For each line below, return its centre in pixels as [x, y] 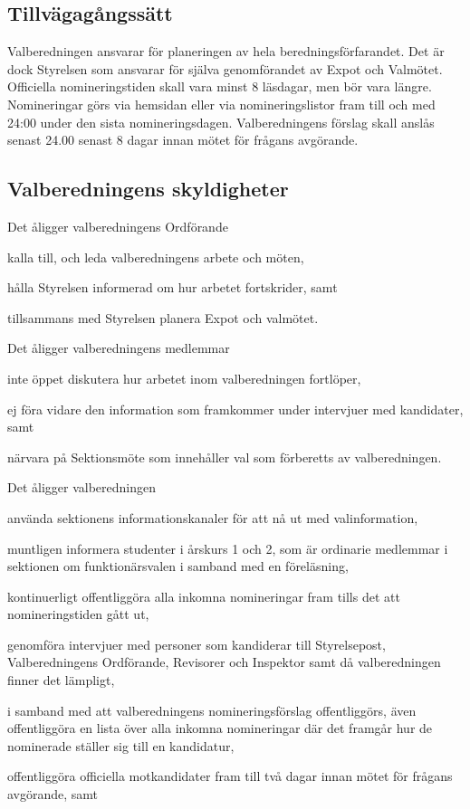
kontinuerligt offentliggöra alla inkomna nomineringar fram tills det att [204, 596]
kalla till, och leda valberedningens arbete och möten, [156, 257]
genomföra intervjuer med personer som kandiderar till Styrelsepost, [197, 644]
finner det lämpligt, [61, 680]
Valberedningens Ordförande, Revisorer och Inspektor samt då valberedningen [224, 662]
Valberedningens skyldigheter [148, 189]
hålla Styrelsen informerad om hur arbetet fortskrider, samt [173, 287]
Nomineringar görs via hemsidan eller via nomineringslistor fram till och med [221, 104]
